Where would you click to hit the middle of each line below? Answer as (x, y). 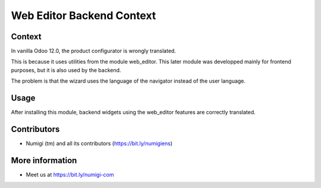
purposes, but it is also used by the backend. (66, 70)
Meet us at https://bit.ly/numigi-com (70, 174)
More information (44, 160)
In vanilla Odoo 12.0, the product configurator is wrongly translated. (94, 51)
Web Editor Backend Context (84, 15)
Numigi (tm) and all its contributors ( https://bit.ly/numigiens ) (99, 143)
